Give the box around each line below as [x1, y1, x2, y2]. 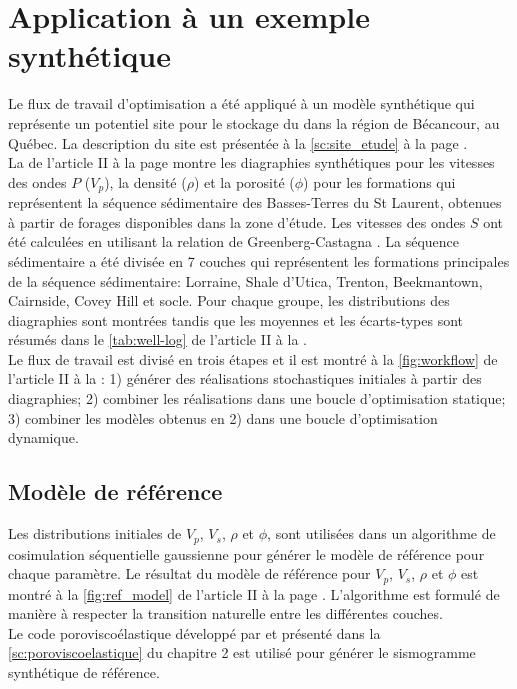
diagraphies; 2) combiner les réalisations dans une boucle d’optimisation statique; [8, 388, 506, 409]
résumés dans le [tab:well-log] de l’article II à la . [8, 329, 307, 350]
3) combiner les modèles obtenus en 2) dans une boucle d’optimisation [8, 407, 438, 428]
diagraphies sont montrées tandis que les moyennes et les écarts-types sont [8, 309, 464, 330]
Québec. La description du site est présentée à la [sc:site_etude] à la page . [8, 132, 468, 153]
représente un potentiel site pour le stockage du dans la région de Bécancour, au [8, 112, 500, 133]
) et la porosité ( [193, 171, 295, 192]
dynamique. [8, 427, 79, 448]
